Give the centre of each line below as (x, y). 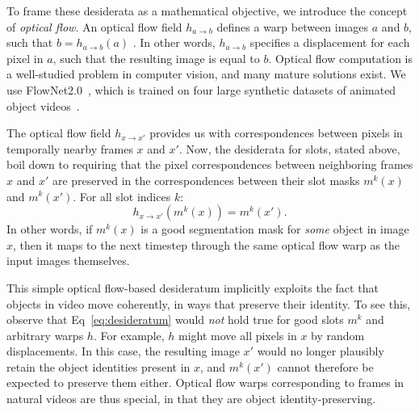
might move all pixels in (238, 335)
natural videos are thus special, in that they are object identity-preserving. (191, 399)
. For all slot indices (122, 196)
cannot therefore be (325, 366)
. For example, (129, 335)
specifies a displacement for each (330, 42)
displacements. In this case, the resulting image (123, 351)
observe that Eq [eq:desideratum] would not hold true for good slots (175, 320)
